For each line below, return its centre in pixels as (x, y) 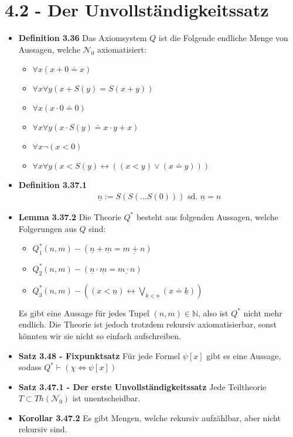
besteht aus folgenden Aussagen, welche (207, 216)
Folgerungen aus (47, 228)
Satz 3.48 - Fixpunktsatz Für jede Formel (99, 355)
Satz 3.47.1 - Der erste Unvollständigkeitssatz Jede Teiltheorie (142, 386)
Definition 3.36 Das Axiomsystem (83, 38)
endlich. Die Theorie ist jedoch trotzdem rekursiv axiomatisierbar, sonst (148, 324)
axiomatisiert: (122, 49)
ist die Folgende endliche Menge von (223, 38)
